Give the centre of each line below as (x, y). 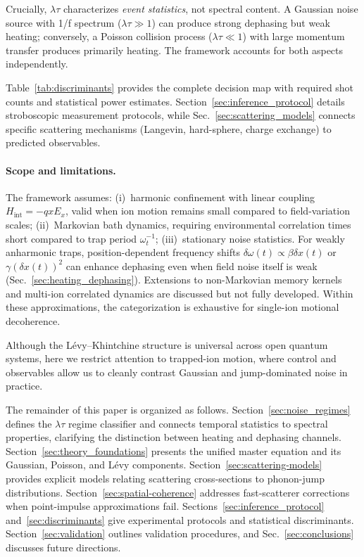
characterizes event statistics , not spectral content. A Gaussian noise (211, 8)
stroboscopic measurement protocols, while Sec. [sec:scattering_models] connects (181, 115)
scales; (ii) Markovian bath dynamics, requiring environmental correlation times (178, 224)
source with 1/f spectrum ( (64, 22)
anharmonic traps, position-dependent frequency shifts (123, 252)
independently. (37, 64)
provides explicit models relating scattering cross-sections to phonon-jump (165, 479)
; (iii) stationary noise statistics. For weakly (250, 238)
